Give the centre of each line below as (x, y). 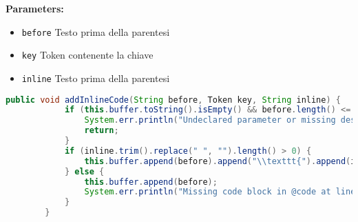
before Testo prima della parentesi (96, 31)
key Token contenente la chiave (87, 55)
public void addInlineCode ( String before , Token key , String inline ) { (173, 100)
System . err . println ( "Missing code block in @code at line (220, 192)
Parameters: (35, 8)
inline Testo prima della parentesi (96, 78)
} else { (84, 171)
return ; (102, 131)
